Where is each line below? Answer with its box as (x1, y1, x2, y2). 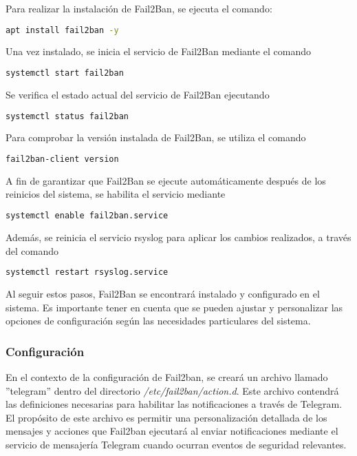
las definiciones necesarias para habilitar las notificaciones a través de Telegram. (6, 397, 343, 411)
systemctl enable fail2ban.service (6, 211, 169, 221)
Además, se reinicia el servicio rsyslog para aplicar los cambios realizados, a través (6, 229, 351, 244)
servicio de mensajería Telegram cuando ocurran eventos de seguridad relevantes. (6, 437, 347, 451)
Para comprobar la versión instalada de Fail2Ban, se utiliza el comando (6, 130, 306, 145)
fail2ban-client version (6, 154, 119, 164)
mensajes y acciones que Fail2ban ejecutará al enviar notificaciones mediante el (6, 424, 338, 438)
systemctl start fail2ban (6, 68, 124, 79)
